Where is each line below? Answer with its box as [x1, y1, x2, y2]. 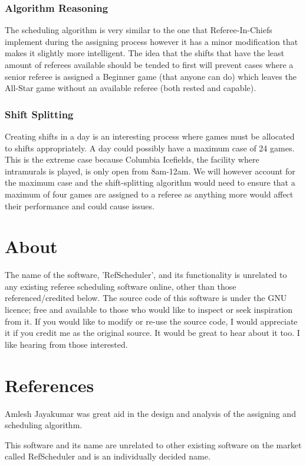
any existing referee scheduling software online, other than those [5, 280, 236, 292]
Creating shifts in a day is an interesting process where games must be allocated [5, 130, 295, 142]
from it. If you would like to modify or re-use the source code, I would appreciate [5, 315, 298, 327]
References [5, 373, 94, 397]
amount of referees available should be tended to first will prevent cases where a [5, 59, 294, 70]
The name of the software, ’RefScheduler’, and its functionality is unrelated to [5, 268, 287, 281]
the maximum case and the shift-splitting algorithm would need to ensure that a [5, 176, 295, 189]
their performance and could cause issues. [5, 199, 154, 212]
